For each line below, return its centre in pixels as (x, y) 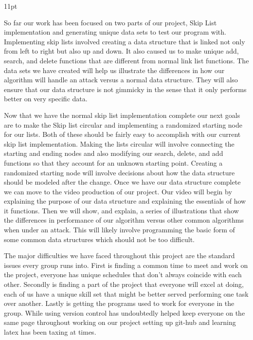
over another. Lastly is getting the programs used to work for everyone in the (119, 303)
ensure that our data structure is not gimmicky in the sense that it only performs (125, 89)
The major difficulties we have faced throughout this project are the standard (119, 255)
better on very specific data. (46, 99)
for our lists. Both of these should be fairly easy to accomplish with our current (122, 134)
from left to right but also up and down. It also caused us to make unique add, (121, 51)
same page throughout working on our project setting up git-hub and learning (120, 322)
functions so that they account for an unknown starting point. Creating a (113, 162)
